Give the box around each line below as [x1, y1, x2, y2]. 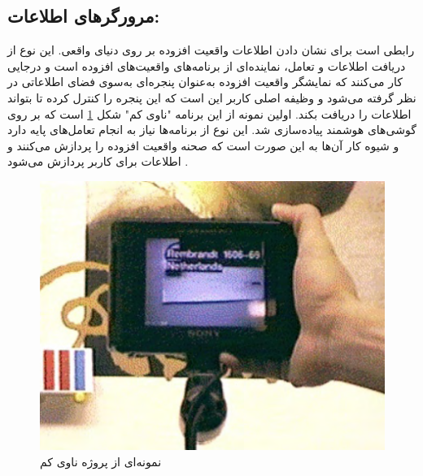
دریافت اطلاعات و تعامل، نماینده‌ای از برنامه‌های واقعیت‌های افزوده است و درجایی [7, 57, 406, 74]
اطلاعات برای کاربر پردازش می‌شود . [7, 153, 189, 170]
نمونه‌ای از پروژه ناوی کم [40, 453, 162, 470]
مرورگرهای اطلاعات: [7, 3, 160, 28]
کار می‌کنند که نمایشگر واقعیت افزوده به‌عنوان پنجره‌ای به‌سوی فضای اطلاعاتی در [7, 73, 403, 90]
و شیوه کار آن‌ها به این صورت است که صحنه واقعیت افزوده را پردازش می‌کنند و [7, 136, 399, 154]
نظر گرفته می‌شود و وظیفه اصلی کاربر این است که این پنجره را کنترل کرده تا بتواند [7, 89, 416, 106]
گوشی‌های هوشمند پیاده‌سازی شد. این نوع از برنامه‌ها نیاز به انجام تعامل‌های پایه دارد [7, 121, 416, 138]
